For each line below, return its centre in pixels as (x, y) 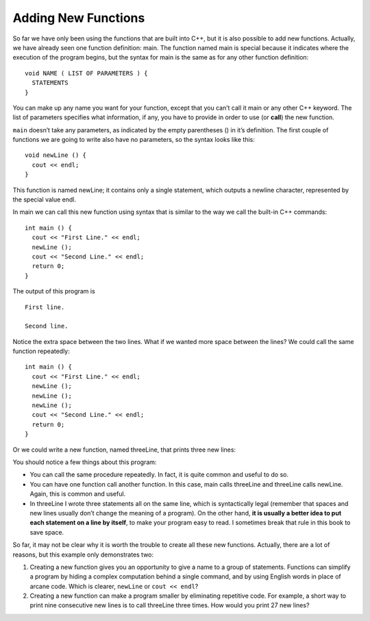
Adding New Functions (79, 18)
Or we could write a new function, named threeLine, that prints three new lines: (124, 450)
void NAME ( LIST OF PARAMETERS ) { (86, 73)
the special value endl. (45, 199)
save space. (47, 532)
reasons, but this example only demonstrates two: (83, 555)
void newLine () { (56, 155)
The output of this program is (54, 291)
